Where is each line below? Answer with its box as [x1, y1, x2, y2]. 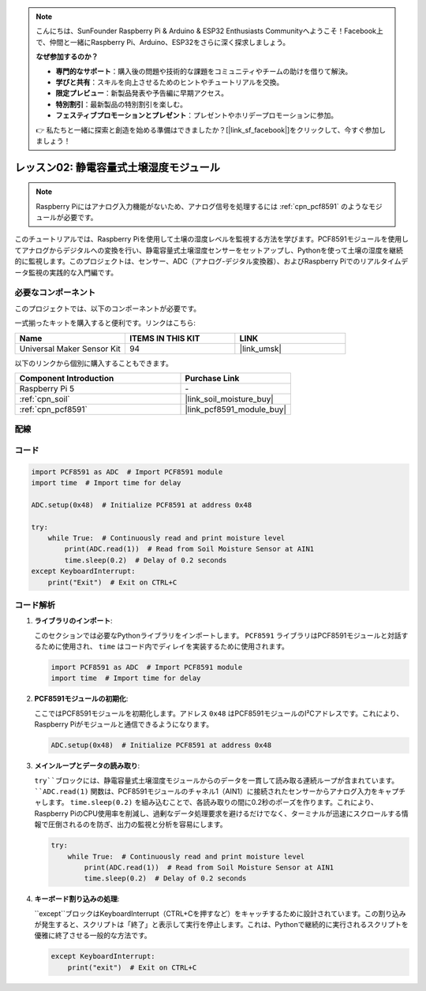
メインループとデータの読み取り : [34, 761, 140, 771]
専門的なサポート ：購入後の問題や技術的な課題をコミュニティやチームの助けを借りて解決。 [55, 66, 353, 76]
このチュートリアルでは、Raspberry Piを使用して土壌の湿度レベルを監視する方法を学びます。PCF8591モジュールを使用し [14, 234, 409, 244]
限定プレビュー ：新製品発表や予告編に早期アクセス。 [55, 88, 229, 98]
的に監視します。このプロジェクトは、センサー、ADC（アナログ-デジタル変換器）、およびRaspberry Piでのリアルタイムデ [14, 256, 409, 266]
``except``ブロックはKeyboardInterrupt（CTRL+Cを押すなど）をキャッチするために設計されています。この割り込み [34, 908, 406, 918]
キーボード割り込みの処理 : [34, 894, 120, 903]
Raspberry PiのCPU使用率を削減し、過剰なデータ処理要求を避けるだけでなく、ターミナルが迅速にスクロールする [34, 809, 402, 818]
